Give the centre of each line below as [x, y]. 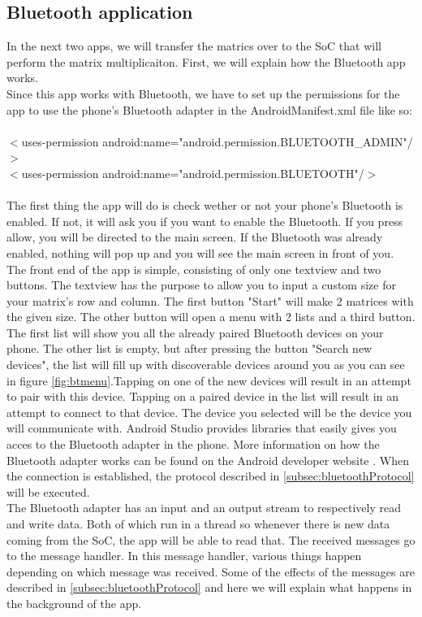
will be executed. [48, 491]
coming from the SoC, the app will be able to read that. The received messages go [211, 539]
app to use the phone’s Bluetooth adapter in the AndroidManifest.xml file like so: [209, 109]
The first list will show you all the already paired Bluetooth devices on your [195, 332]
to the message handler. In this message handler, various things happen [184, 556]
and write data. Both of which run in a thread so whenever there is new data [198, 524]
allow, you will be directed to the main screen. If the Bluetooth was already [195, 237]
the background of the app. [74, 603]
